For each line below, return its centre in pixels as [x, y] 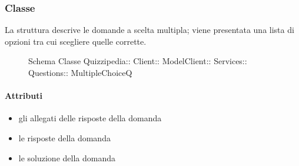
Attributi [24, 96]
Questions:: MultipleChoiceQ [80, 72]
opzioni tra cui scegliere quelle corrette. [76, 41]
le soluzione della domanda [67, 157]
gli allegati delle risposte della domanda [90, 118]
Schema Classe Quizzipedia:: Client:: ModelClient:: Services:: [138, 61]
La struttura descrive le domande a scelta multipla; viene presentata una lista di [149, 30]
